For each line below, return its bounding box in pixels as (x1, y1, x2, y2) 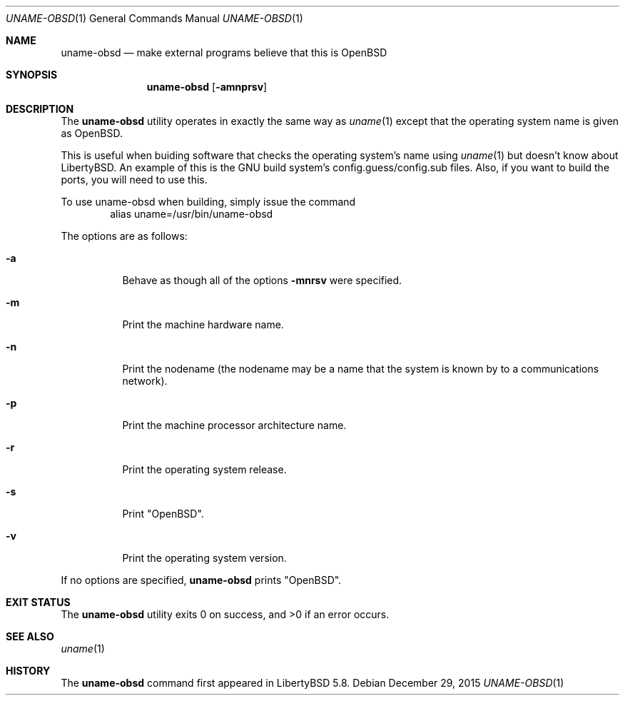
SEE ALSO (6, 630, 54, 642)
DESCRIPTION (6, 103, 74, 115)
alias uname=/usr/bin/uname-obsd (110, 208, 273, 220)
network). (122, 375, 168, 387)
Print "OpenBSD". (122, 508, 204, 520)
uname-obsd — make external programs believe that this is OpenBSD (61, 46, 387, 59)
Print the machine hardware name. (122, 318, 284, 331)
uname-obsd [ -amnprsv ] (146, 81, 268, 93)
